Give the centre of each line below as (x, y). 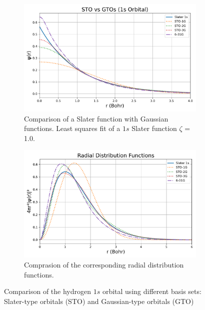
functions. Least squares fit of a (72, 128)
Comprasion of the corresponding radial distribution (104, 264)
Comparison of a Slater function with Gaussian (96, 118)
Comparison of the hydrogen (48, 291)
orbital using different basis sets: (152, 291)
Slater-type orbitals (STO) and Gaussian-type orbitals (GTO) (99, 301)
